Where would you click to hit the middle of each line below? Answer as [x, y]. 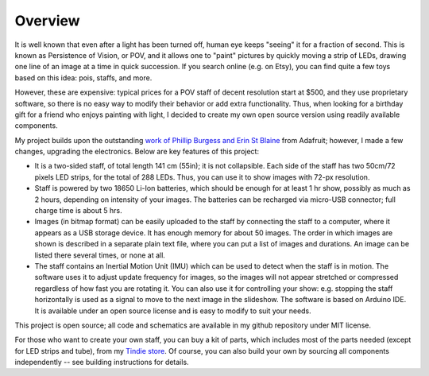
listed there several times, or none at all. [100, 255]
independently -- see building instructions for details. [102, 362]
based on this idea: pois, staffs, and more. [83, 78]
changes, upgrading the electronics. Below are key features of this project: [137, 152]
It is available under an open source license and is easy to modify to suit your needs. [173, 311]
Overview [47, 21]
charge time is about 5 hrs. [78, 211]
